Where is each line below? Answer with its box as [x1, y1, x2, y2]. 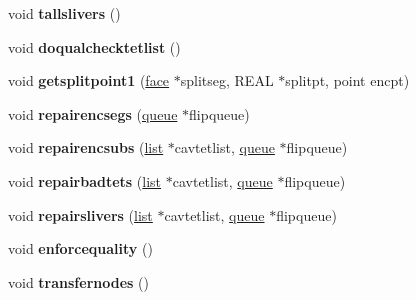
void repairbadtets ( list [8, 170, 162, 191]
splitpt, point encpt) [285, 70, 410, 91]
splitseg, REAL [180, 70, 274, 91]
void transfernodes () [8, 271, 149, 292]
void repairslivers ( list [8, 204, 153, 225]
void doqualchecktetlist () [8, 36, 181, 57]
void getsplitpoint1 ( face [8, 70, 170, 91]
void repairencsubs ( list [8, 137, 164, 158]
